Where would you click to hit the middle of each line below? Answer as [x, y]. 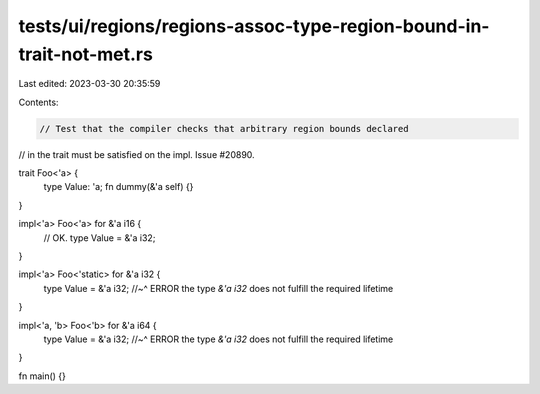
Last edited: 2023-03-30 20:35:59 [89, 84]
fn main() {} [42, 376]
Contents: [38, 102]
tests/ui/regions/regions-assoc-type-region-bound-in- [254, 26]
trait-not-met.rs [86, 54]
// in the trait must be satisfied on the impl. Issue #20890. [136, 154]
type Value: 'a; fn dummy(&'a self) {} [118, 187]
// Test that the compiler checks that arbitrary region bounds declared [224, 128]
